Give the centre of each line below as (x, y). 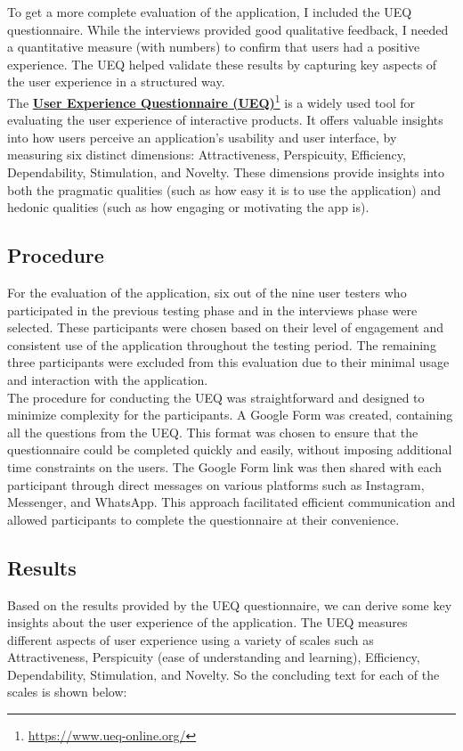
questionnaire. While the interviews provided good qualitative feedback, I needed (228, 29)
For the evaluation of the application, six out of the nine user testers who (207, 292)
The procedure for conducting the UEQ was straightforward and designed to (216, 397)
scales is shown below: (67, 692)
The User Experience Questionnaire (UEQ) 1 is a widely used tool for (211, 101)
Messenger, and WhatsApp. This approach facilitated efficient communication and (231, 502)
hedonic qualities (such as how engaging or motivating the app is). (188, 207)
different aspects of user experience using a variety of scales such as (191, 639)
